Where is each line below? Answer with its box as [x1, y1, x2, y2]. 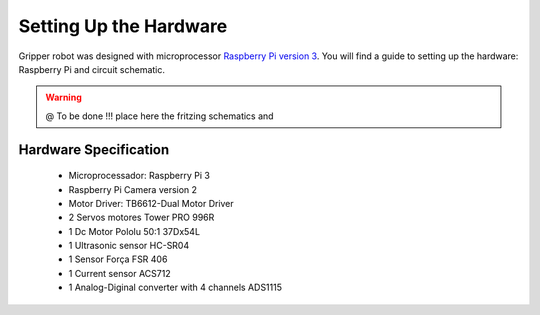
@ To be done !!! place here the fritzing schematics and [45, 110, 274, 122]
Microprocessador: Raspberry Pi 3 [68, 170, 210, 182]
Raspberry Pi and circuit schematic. [18, 63, 165, 75]
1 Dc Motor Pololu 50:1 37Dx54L [68, 225, 200, 237]
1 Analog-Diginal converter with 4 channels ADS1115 [68, 281, 283, 294]
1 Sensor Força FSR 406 [68, 253, 168, 265]
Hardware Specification [18, 141, 170, 158]
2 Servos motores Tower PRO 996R [68, 211, 215, 224]
